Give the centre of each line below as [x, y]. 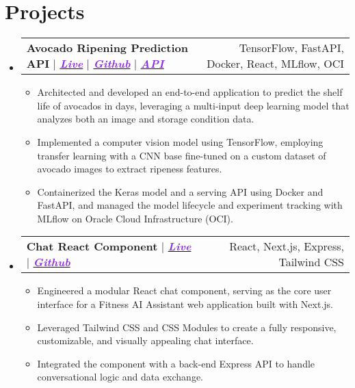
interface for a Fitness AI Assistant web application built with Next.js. [185, 304]
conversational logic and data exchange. [120, 377]
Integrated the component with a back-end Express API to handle [176, 363]
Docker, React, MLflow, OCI [275, 64]
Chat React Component [92, 246]
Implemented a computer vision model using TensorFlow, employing [180, 141]
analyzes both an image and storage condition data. [146, 119]
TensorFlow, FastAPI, [291, 48]
